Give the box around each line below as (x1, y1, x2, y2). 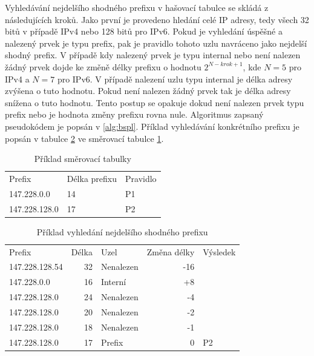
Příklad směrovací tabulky (34, 152, 131, 165)
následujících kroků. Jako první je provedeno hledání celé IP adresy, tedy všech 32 (5, 13, 309, 25)
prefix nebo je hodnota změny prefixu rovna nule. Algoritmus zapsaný (5, 108, 264, 121)
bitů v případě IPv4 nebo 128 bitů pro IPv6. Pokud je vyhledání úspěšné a (5, 25, 283, 38)
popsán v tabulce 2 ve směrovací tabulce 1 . (5, 132, 164, 144)
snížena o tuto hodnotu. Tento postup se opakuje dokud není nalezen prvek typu (5, 96, 304, 109)
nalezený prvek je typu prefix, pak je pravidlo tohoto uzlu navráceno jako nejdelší (5, 36, 307, 49)
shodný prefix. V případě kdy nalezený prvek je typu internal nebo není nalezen (5, 49, 301, 61)
